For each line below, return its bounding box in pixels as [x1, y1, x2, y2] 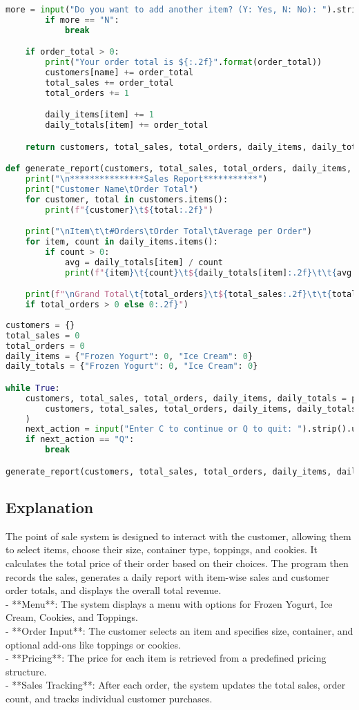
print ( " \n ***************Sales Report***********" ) [25, 174, 268, 184]
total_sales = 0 [6, 330, 80, 340]
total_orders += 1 [45, 88, 130, 98]
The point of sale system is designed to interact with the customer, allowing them [6, 528, 351, 543]
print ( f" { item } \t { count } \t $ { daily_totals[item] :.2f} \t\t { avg [64, 267, 352, 278]
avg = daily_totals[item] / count [64, 257, 224, 267]
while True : [6, 383, 60, 393]
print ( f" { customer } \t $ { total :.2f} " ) [45, 204, 213, 215]
